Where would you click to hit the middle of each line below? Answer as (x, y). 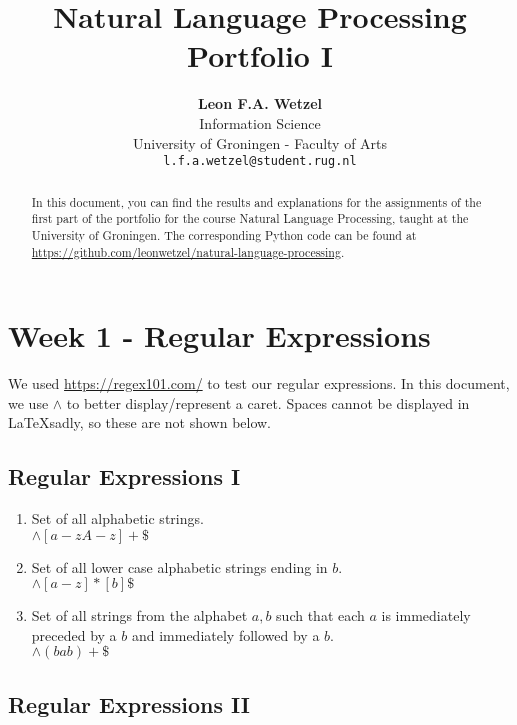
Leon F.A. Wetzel (260, 103)
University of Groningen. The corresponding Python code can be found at (224, 234)
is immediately (426, 615)
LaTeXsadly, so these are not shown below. (140, 422)
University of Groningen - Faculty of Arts (260, 142)
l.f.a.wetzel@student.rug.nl (260, 161)
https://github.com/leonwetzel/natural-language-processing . (188, 251)
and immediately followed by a (225, 634)
